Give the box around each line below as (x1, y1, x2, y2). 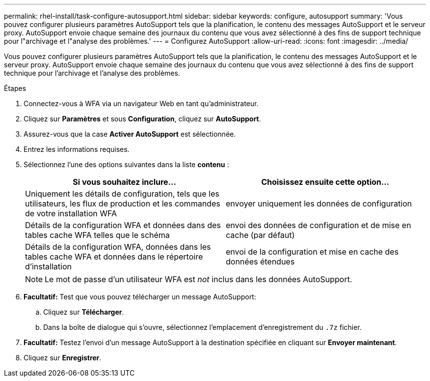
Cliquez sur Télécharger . (43, 308, 124, 316)
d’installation (25, 262, 72, 271)
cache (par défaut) (226, 230, 295, 240)
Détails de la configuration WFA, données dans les (25, 242, 211, 252)
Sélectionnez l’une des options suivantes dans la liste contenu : (24, 160, 229, 169)
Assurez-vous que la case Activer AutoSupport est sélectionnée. (24, 130, 236, 138)
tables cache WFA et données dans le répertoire (25, 252, 203, 262)
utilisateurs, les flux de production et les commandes (25, 199, 220, 208)
